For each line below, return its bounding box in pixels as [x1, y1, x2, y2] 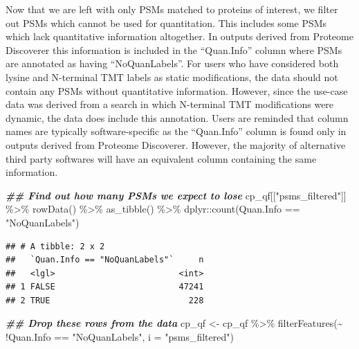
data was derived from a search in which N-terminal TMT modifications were [6, 97, 334, 111]
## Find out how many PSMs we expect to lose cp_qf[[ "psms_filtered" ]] [6, 188, 347, 202]
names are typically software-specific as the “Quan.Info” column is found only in [6, 124, 347, 138]
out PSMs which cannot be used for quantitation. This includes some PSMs [6, 15, 327, 30]
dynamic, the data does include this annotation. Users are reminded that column [6, 110, 349, 125]
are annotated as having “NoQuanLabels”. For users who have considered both [6, 56, 339, 71]
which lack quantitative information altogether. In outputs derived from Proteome [6, 29, 353, 44]
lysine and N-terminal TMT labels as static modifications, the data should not [6, 69, 338, 84]
